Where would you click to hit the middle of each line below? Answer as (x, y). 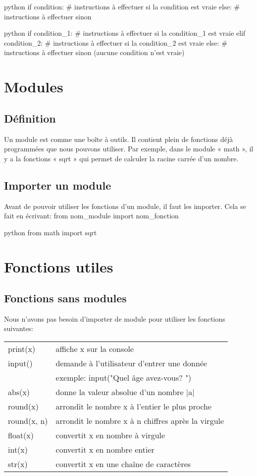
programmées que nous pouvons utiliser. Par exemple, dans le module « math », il (129, 149)
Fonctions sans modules (65, 298)
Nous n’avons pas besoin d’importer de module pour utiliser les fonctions (115, 318)
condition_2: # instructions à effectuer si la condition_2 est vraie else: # (116, 42)
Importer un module (58, 185)
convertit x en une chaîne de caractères (123, 464)
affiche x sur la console (95, 349)
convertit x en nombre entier (105, 450)
